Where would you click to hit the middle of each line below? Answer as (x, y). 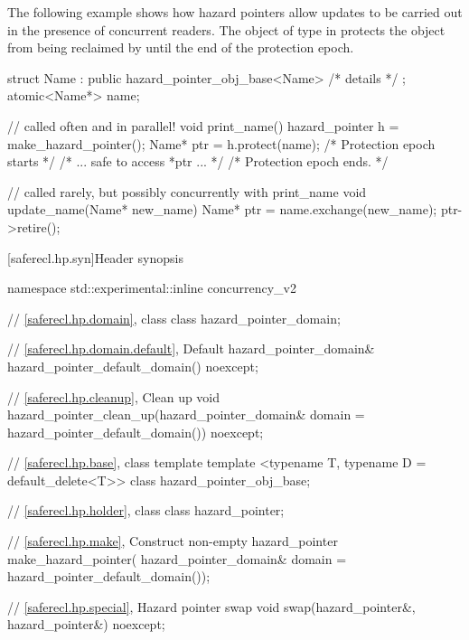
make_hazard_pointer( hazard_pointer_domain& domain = (177, 558)
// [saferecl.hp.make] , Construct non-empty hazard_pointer (173, 541)
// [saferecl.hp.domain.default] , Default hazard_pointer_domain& (191, 348)
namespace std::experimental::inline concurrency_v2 (152, 288)
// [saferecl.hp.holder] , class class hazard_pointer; (146, 510)
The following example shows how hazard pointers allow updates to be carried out (235, 12)
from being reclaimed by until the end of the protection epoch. (181, 47)
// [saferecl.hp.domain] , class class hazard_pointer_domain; (174, 318)
